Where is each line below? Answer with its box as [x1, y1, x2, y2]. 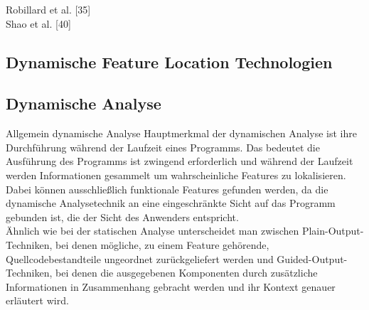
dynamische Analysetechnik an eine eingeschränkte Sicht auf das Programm [6, 196, 336, 210]
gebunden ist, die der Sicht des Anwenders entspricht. [6, 209, 239, 224]
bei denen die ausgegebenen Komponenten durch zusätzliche [55, 265, 318, 280]
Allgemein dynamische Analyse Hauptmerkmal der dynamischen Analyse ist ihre [6, 126, 357, 141]
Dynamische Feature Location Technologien [6, 50, 333, 73]
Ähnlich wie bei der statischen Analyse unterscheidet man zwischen [6, 223, 299, 238]
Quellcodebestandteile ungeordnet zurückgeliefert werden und [6, 251, 274, 266]
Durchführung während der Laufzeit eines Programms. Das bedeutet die [6, 139, 320, 154]
